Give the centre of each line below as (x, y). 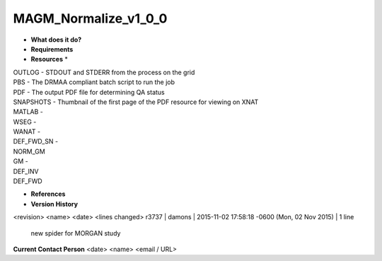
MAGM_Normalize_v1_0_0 (90, 18)
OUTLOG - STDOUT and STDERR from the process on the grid (104, 72)
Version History (54, 204)
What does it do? (56, 40)
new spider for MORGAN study (76, 233)
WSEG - (25, 122)
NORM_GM (29, 151)
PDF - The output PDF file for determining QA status (89, 92)
